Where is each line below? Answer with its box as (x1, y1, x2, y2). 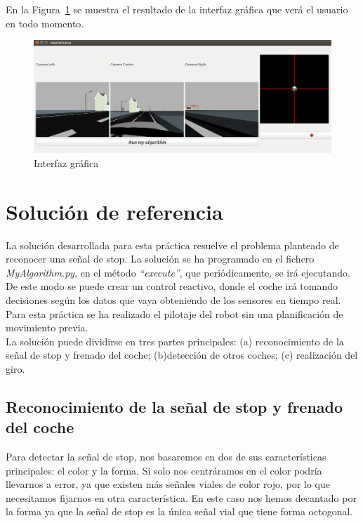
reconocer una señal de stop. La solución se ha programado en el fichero (6, 251, 315, 266)
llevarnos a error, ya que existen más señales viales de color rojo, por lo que (6, 477, 330, 491)
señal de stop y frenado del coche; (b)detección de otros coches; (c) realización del (6, 347, 358, 362)
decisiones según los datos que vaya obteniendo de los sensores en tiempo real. (6, 292, 341, 307)
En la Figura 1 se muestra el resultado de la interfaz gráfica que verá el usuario (6, 2, 348, 16)
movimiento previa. (6, 320, 88, 335)
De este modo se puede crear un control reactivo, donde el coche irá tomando (6, 279, 338, 293)
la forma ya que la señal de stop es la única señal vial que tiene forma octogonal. (6, 504, 353, 519)
